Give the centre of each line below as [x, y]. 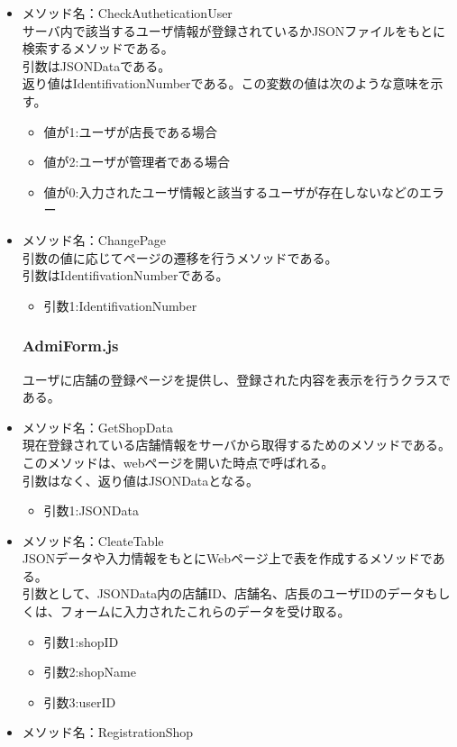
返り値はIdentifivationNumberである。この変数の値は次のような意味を [226, 83]
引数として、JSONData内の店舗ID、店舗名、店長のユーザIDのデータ [224, 593]
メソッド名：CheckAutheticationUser [127, 13]
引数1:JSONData [91, 510]
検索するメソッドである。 [98, 48]
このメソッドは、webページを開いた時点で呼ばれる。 [178, 462]
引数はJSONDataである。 [96, 65]
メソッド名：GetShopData [97, 427]
